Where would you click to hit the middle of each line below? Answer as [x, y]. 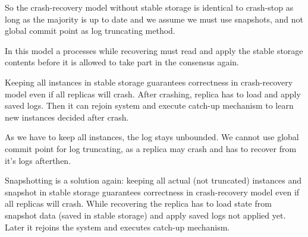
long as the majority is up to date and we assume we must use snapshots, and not [154, 19]
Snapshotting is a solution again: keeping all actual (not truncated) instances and [153, 180]
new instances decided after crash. [67, 117]
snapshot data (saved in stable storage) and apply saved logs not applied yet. [145, 215]
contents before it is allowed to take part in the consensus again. [122, 62]
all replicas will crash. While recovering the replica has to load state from [138, 203]
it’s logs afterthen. [38, 160]
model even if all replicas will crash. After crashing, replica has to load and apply [153, 94]
